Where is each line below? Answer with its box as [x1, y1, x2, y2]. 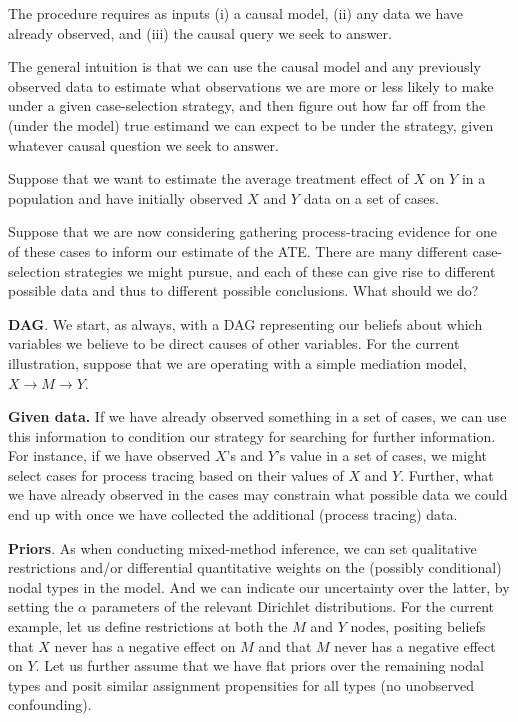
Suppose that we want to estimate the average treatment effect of [8, 168, 409, 189]
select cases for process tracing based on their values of [8, 464, 344, 485]
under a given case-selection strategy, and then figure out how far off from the [8, 95, 486, 116]
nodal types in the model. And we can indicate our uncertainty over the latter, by [8, 576, 510, 597]
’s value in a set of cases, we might [275, 445, 487, 466]
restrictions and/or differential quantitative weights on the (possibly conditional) [8, 557, 502, 578]
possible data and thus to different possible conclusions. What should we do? [8, 280, 479, 301]
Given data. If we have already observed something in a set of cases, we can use [8, 406, 507, 427]
